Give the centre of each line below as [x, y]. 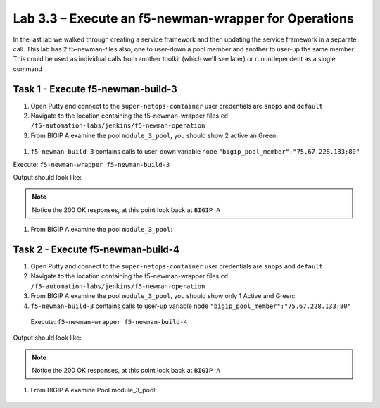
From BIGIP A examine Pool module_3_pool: [94, 390]
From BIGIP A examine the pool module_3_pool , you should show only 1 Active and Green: [163, 296]
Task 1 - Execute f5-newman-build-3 [95, 89]
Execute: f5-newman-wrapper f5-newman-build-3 [91, 164]
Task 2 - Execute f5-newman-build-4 [96, 249]
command [27, 69]
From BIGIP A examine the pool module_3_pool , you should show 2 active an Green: [154, 135]
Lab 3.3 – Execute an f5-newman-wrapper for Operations [184, 18]
